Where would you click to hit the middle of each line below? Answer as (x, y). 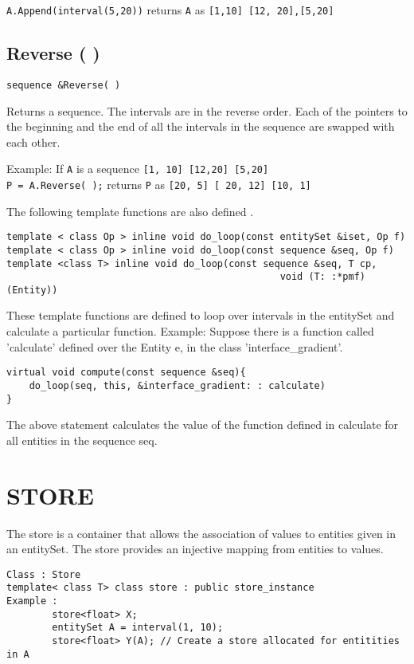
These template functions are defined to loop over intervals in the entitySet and (201, 315)
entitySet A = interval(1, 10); (138, 628)
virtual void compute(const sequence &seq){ (126, 373)
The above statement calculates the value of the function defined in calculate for (203, 424)
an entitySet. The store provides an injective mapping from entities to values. (195, 549)
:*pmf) (349, 277)
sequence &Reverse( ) (64, 85)
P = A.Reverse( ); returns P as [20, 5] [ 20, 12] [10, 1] (159, 184)
